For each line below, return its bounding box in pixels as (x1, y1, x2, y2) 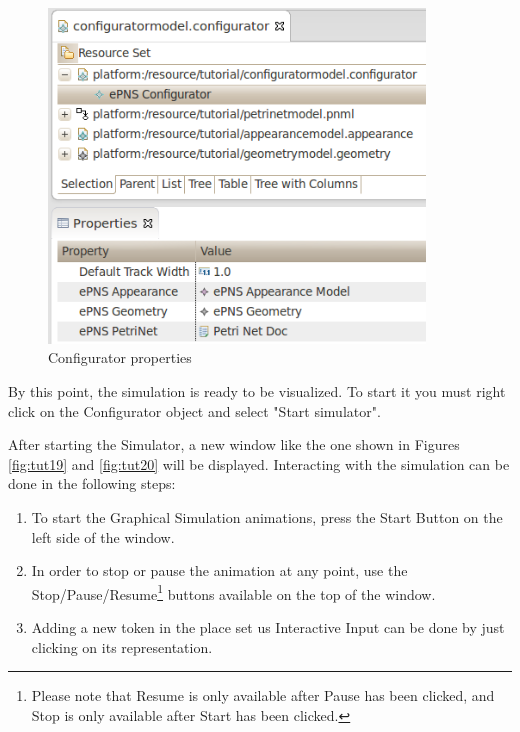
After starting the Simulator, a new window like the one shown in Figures (8, 434, 460, 455)
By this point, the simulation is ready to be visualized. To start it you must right (8, 380, 506, 401)
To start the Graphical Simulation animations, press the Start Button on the (31, 506, 503, 527)
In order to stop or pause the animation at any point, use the (31, 560, 408, 581)
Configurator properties (48, 347, 192, 368)
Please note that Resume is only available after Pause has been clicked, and (31, 685, 495, 706)
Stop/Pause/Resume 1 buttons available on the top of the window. (31, 580, 436, 604)
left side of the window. (31, 526, 175, 547)
